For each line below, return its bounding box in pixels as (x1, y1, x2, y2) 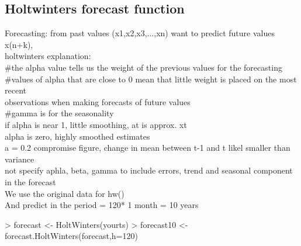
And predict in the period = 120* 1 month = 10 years (5, 199, 199, 211)
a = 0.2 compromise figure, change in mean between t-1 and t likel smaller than (5, 141, 290, 154)
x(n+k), (5, 38, 33, 50)
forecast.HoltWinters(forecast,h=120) (5, 230, 138, 242)
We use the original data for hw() (5, 187, 124, 199)
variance (5, 153, 34, 165)
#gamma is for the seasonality (5, 107, 114, 119)
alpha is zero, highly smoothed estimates (5, 130, 150, 142)
